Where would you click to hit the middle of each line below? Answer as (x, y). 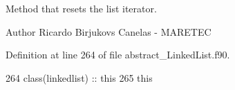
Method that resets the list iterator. (81, 8)
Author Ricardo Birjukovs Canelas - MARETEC (109, 31)
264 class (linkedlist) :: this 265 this (79, 77)
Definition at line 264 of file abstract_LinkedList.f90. (118, 55)
